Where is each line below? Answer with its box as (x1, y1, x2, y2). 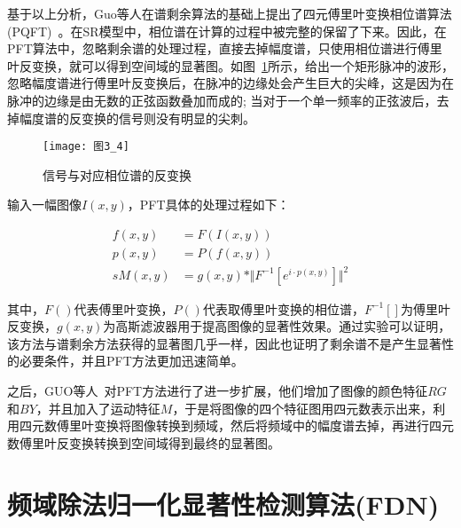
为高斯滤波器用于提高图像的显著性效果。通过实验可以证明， (103, 317, 451, 335)
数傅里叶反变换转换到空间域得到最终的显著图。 (7, 433, 280, 452)
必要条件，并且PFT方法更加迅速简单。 (19, 351, 244, 370)
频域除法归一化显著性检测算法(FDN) (7, 485, 440, 522)
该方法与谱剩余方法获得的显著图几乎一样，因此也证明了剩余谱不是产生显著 (7, 334, 441, 352)
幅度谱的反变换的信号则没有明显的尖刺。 (19, 108, 255, 127)
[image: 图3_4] (43, 140, 129, 154)
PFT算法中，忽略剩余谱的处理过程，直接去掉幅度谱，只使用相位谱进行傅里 (7, 39, 442, 58)
